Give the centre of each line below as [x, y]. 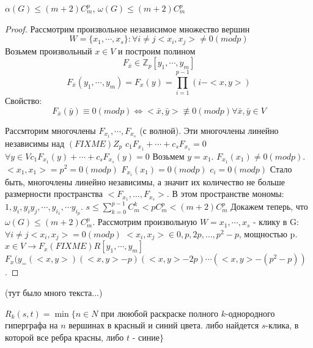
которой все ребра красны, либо [64, 337]
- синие [146, 337]
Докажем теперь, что [269, 206]
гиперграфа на [31, 325]
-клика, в [282, 325]
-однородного [250, 313]
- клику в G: [276, 222]
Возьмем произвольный [49, 50]
